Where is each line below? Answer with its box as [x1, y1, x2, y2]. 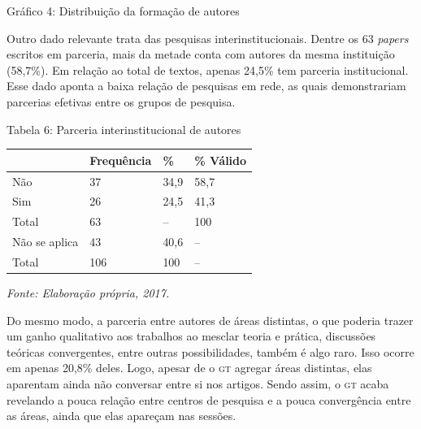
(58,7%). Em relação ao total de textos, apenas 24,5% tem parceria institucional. [7, 61, 409, 78]
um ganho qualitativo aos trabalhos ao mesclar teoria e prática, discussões [7, 327, 376, 344]
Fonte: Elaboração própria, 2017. [7, 284, 170, 301]
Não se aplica [12, 233, 79, 250]
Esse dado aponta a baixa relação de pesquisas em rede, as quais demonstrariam [7, 77, 406, 94]
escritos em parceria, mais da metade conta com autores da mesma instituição [7, 45, 395, 63]
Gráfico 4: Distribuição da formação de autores [7, 2, 240, 19]
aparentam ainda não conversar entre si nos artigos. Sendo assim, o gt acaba [7, 375, 389, 392]
